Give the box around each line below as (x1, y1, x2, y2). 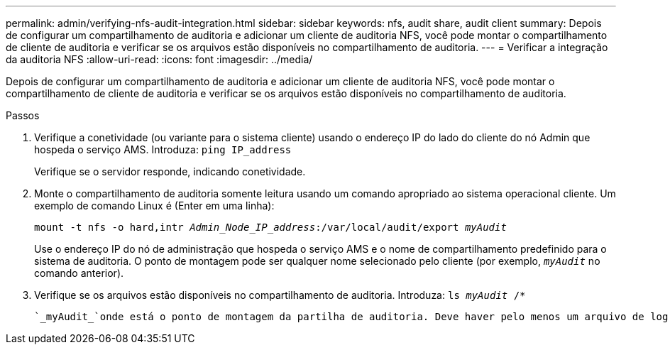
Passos (6, 109, 40, 121)
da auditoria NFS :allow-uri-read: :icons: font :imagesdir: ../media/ (6, 53, 313, 65)
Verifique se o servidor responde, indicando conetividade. (34, 165, 306, 177)
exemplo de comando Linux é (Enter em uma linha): (34, 199, 275, 212)
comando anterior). (34, 267, 124, 279)
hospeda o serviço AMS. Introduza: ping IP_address (34, 143, 292, 155)
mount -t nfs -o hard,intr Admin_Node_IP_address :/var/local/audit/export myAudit (34, 222, 507, 233)
